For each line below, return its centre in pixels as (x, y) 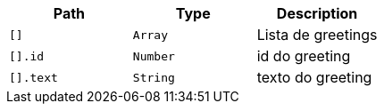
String (154, 77)
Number (154, 56)
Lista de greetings (317, 35)
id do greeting (304, 56)
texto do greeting (314, 77)
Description (317, 13)
